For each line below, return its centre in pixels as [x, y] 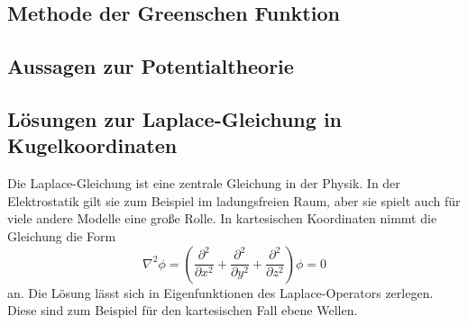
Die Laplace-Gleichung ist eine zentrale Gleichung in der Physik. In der [204, 183]
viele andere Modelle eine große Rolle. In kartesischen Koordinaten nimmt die [222, 218]
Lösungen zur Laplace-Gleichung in [175, 118]
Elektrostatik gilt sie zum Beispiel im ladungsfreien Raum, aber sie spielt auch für [234, 200]
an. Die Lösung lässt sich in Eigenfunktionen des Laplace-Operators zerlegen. [220, 292]
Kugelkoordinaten [92, 145]
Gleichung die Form [62, 235]
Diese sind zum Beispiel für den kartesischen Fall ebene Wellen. [183, 310]
